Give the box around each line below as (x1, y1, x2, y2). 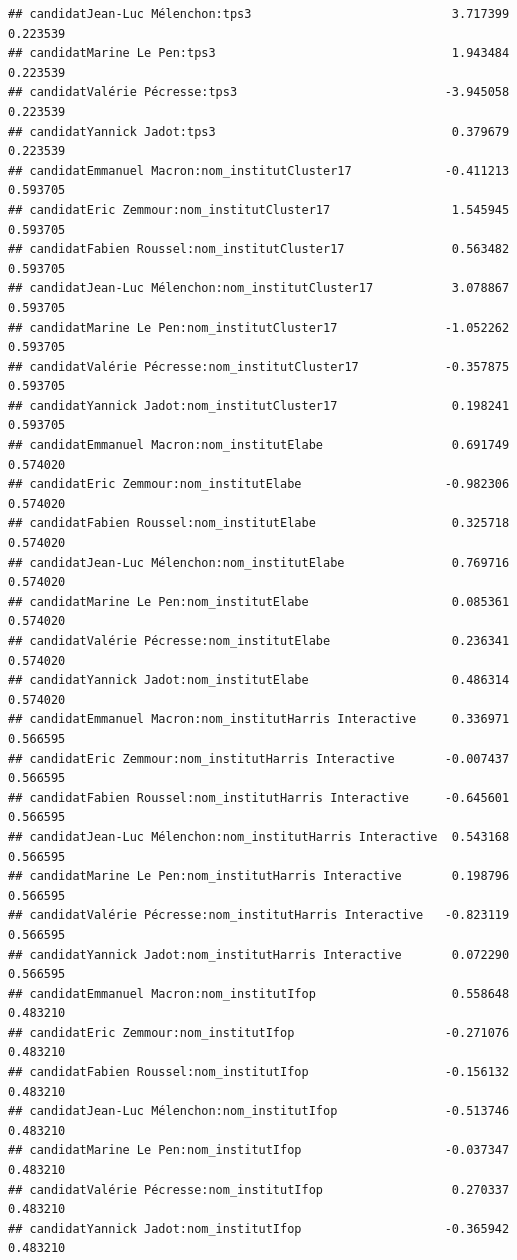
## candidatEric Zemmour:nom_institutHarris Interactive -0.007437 (8, 751, 510, 766)
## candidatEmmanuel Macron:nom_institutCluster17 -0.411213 (8, 163, 510, 178)
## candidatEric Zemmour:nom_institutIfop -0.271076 (8, 1025, 510, 1040)
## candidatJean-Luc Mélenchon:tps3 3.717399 (8, 7, 510, 21)
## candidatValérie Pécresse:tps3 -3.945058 (8, 85, 510, 100)
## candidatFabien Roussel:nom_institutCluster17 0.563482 (8, 242, 510, 257)
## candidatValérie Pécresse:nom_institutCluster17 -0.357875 (8, 359, 510, 374)
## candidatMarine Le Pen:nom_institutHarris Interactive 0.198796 (8, 869, 510, 884)
